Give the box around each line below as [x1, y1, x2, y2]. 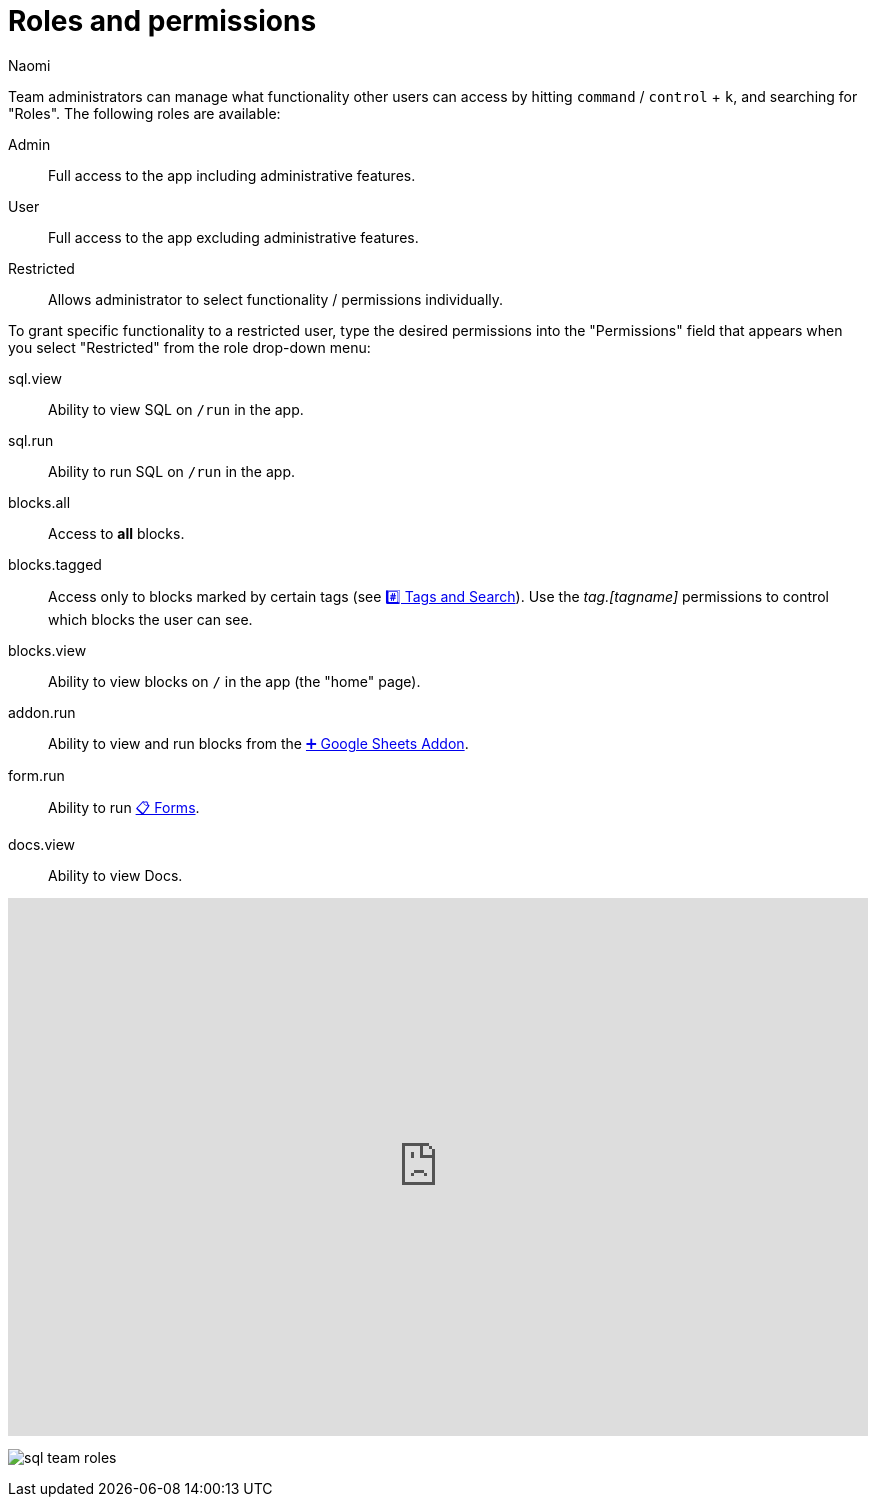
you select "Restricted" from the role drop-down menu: [8, 338, 371, 356]
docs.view [8, 835, 76, 853]
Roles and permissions [8, 4, 317, 38]
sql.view [8, 369, 63, 387]
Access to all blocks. [48, 524, 185, 542]
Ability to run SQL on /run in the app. [48, 462, 296, 480]
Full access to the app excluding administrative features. [48, 228, 419, 246]
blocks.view [8, 641, 87, 659]
